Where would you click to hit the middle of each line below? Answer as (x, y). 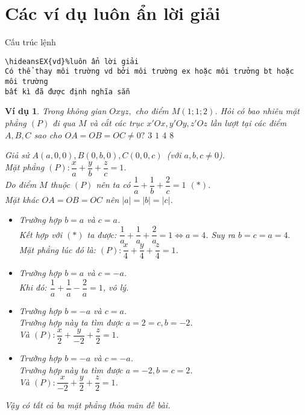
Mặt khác (22, 199)
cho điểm (152, 111)
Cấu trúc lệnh (30, 42)
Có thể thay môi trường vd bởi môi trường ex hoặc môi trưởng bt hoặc (149, 72)
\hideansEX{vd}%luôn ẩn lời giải (72, 61)
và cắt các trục (117, 122)
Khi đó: (33, 287)
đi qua (64, 122)
